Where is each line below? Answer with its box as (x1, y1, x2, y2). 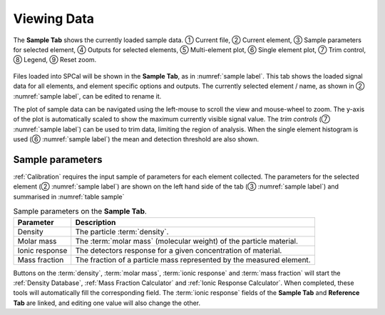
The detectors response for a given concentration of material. (75, 245, 282, 255)
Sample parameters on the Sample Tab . (13, 206, 148, 216)
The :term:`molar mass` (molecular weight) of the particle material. (75, 236, 299, 246)
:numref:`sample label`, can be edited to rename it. (13, 91, 162, 100)
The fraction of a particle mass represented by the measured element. (75, 254, 311, 264)
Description (75, 217, 116, 227)
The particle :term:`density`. (75, 226, 169, 236)
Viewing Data (13, 11, 95, 26)
